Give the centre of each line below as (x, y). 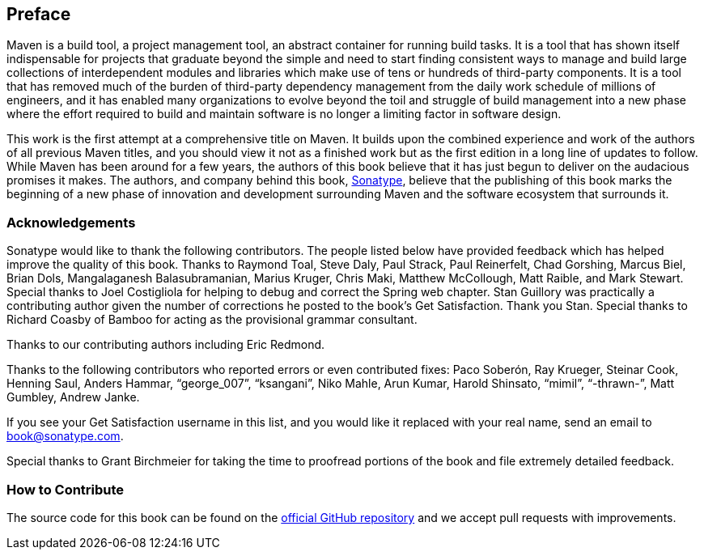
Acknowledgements (71, 222)
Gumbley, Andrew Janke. (73, 397)
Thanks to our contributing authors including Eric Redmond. (166, 345)
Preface (39, 14)
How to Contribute (66, 489)
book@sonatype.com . (65, 436)
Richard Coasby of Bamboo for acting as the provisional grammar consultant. (212, 320)
